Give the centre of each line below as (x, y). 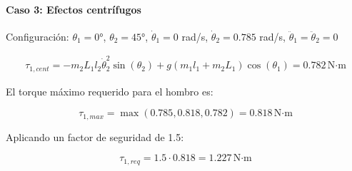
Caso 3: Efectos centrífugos (74, 9)
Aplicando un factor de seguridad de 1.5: (95, 136)
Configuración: (37, 36)
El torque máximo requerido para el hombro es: (110, 91)
